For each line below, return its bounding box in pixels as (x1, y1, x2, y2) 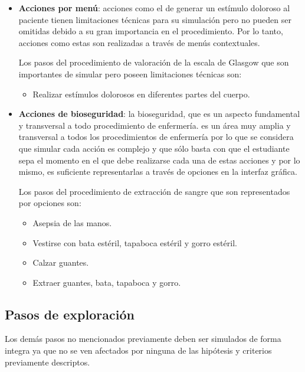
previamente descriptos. (5, 355, 90, 368)
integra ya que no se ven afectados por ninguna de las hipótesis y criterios (5, 344, 272, 357)
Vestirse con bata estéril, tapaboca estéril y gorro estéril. (32, 236, 237, 249)
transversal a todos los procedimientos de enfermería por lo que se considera (18, 130, 294, 143)
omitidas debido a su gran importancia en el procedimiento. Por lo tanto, (18, 25, 283, 37)
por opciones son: (18, 197, 81, 209)
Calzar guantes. (32, 256, 89, 269)
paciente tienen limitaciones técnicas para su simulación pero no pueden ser (18, 13, 291, 25)
